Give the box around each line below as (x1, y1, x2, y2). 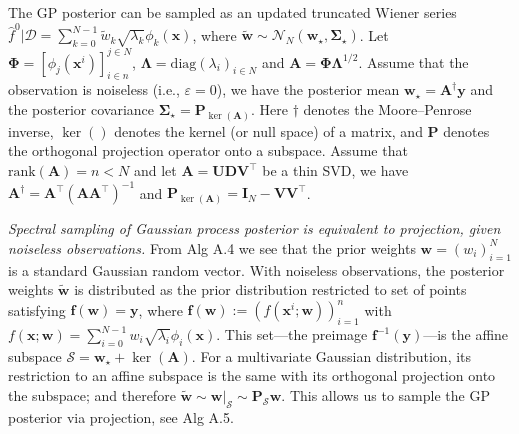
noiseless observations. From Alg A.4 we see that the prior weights (8, 237, 416, 258)
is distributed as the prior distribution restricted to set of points (74, 279, 467, 300)
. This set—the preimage (216, 324, 368, 345)
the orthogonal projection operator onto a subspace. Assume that (8, 140, 408, 161)
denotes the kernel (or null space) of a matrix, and (114, 120, 423, 141)
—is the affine (423, 324, 509, 345)
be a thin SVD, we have (262, 160, 409, 181)
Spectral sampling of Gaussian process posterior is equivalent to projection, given (8, 218, 501, 239)
